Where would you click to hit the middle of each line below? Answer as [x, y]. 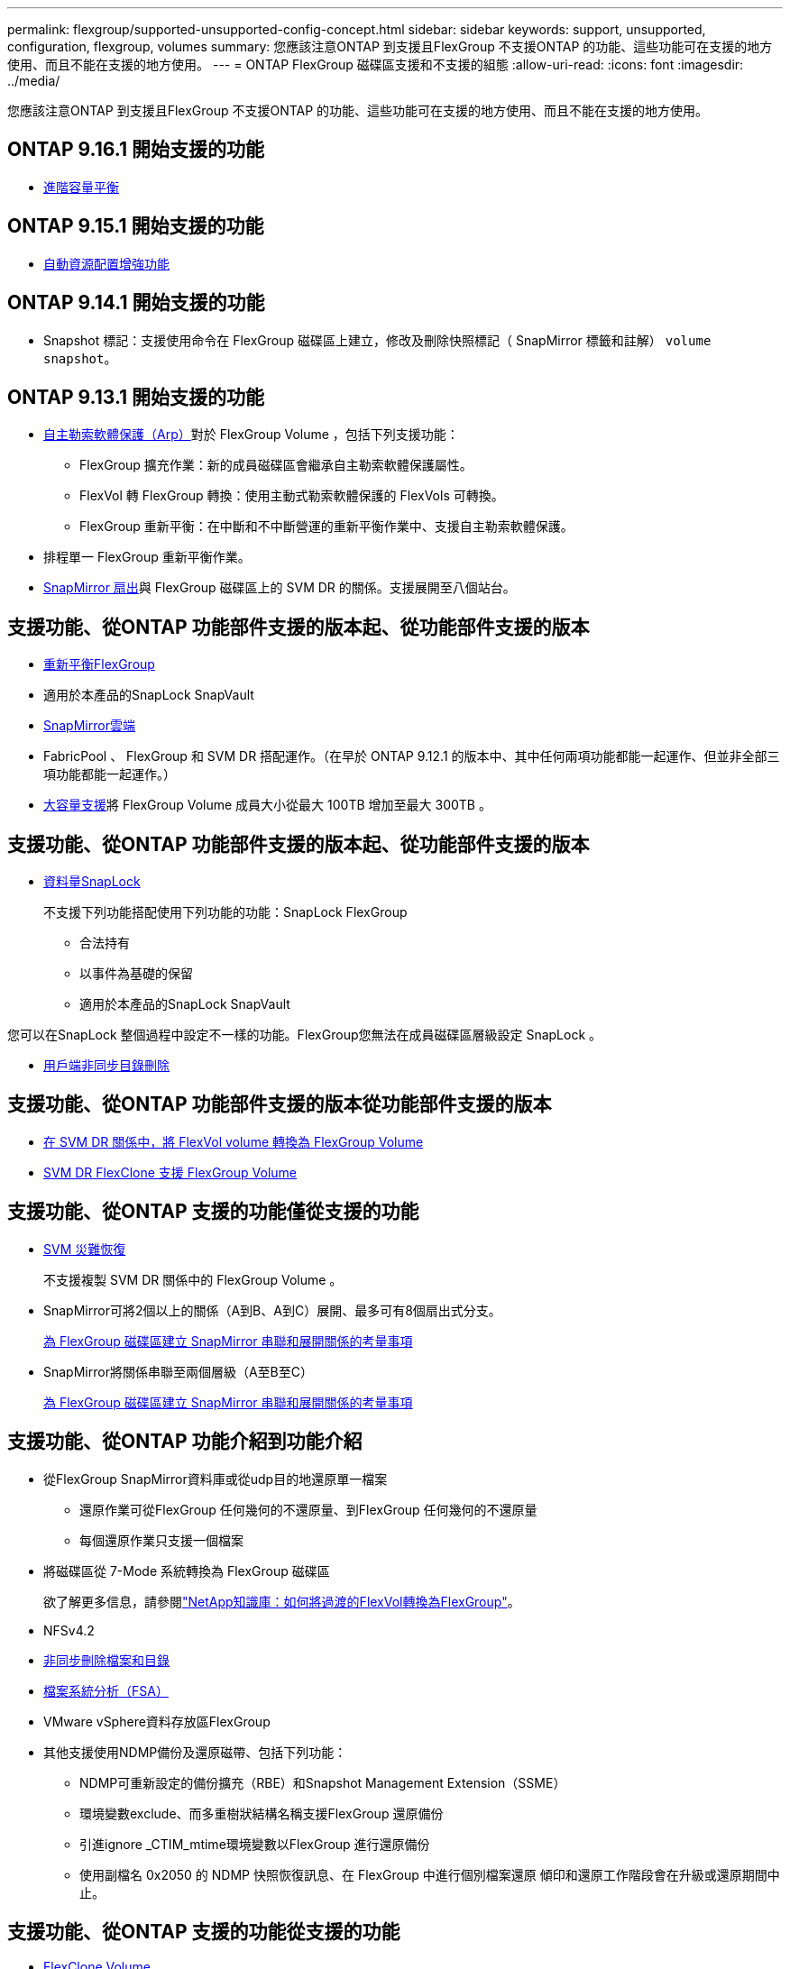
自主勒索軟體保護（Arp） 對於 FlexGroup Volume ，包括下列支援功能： [251, 435]
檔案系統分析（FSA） [106, 1690]
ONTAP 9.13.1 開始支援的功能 [136, 397]
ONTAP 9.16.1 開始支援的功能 [136, 150]
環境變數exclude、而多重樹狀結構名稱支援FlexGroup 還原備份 [262, 1813]
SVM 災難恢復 [85, 1249]
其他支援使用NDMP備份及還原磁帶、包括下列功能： [195, 1752]
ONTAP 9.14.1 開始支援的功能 [136, 303]
